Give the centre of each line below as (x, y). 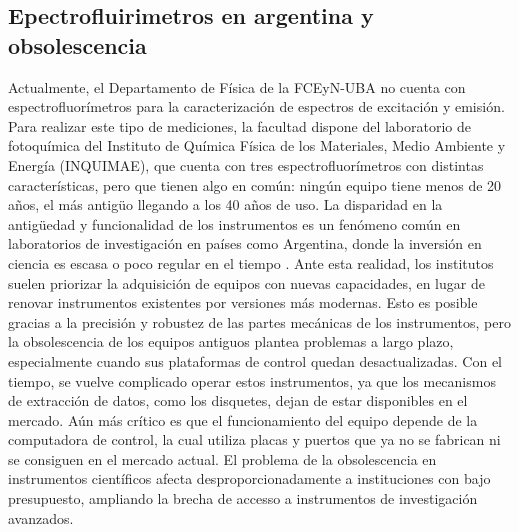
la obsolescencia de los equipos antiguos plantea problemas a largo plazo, (231, 341)
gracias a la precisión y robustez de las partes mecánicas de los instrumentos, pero (259, 321)
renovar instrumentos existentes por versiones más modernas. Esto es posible (243, 302)
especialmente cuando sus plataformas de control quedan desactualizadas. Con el (255, 360)
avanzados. (41, 517)
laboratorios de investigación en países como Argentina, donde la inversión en (245, 243)
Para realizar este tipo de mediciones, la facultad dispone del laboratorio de (240, 125)
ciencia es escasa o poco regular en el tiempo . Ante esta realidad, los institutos (251, 262)
